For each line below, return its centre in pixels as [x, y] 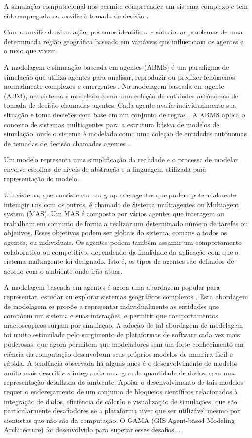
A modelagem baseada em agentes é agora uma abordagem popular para [112, 287]
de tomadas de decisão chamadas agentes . [67, 143]
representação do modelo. [42, 178]
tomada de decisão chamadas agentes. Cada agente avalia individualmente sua [120, 105]
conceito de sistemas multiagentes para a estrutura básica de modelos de [112, 124]
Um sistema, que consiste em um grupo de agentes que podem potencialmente [120, 195]
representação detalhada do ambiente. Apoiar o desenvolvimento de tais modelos [124, 382]
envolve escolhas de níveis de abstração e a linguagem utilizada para [105, 169]
